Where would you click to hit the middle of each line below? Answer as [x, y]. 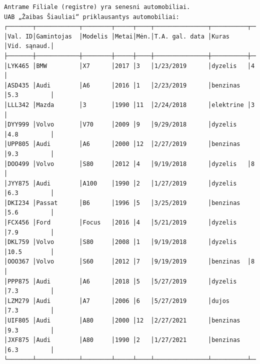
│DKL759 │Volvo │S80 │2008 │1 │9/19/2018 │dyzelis [120, 242]
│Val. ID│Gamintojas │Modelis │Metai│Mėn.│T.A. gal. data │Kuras [117, 36]
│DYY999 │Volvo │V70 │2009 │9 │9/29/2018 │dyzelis [120, 125]
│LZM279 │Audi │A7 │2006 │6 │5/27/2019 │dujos [117, 301]
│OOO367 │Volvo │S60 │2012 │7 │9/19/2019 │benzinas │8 [129, 262]
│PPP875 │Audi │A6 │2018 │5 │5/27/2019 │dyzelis [120, 281]
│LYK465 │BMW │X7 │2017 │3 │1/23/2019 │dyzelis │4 [129, 66]
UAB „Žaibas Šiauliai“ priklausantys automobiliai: [92, 17]
